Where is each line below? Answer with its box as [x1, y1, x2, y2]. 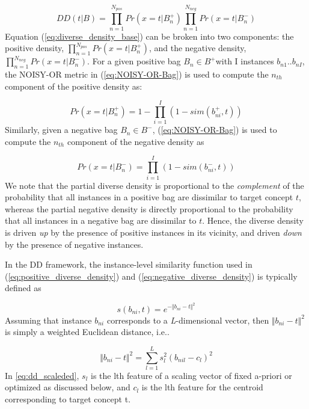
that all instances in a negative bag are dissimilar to [5, 214, 197, 227]
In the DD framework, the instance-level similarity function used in [5, 258, 252, 271]
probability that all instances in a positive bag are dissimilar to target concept [5, 191, 293, 203]
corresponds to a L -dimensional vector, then [106, 313, 269, 326]
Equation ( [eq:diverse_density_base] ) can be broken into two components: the [5, 29, 294, 42]
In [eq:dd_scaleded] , [5, 369, 79, 381]
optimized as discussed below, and [5, 381, 130, 393]
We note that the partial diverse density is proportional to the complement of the [5, 179, 304, 191]
